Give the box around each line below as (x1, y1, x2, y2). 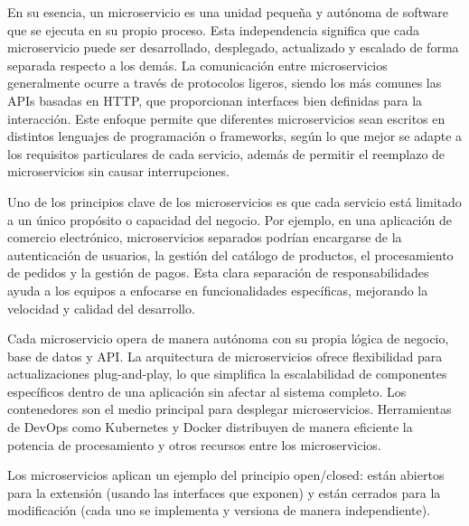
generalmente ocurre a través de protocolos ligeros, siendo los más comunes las (7, 73, 442, 92)
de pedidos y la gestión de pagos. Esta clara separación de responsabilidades (7, 263, 429, 282)
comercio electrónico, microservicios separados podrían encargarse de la (7, 228, 402, 247)
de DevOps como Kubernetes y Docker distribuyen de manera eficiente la (7, 418, 413, 437)
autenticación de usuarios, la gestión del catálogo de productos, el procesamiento (7, 245, 454, 264)
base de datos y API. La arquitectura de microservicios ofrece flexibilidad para (7, 346, 443, 365)
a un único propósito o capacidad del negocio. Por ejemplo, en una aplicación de (7, 210, 452, 229)
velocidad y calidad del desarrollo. (7, 298, 195, 317)
